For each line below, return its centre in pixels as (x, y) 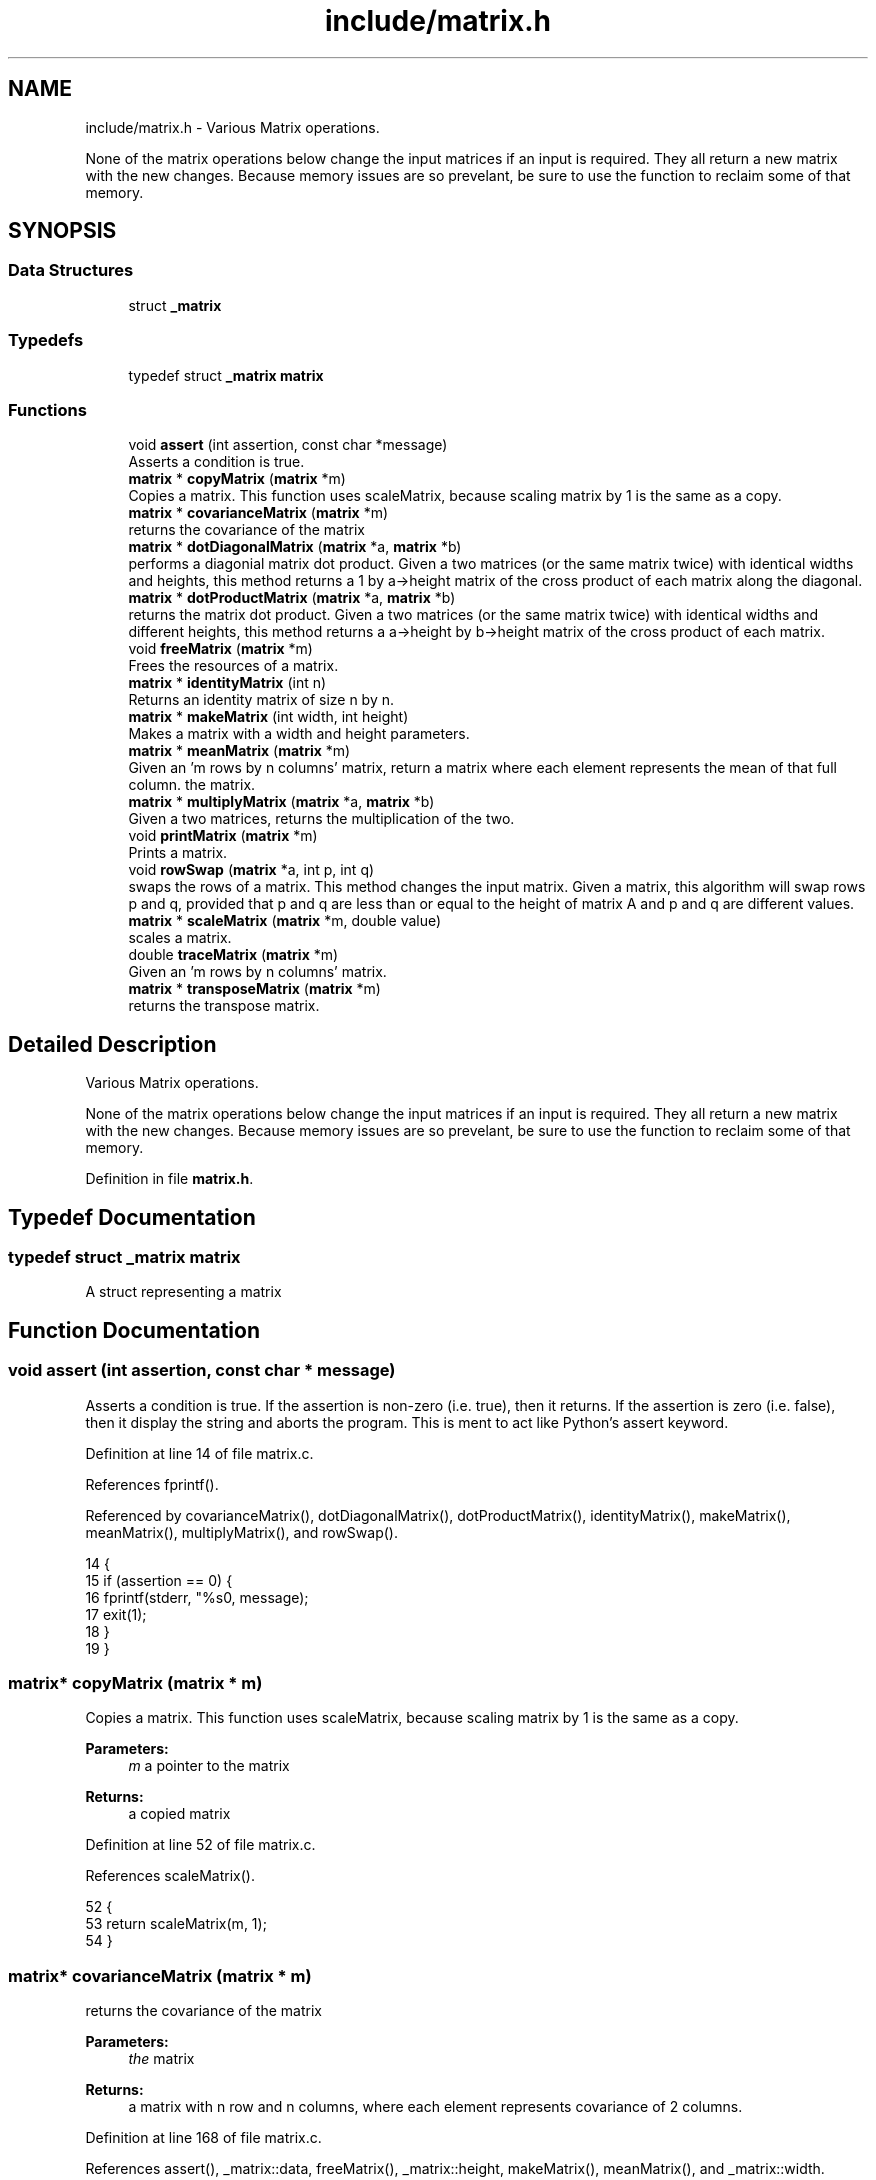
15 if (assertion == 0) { (159, 1580)
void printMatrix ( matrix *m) (223, 836)
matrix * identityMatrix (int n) (227, 683)
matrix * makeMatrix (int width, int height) (268, 717)
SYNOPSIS (62, 231)
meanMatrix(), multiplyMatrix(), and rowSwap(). (241, 1532)
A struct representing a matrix (183, 1292)
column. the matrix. (192, 785)
